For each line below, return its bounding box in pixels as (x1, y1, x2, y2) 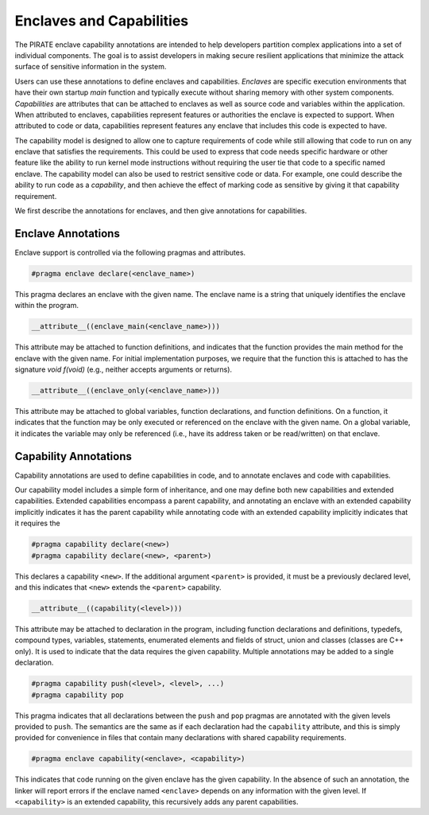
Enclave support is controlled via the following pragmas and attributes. (14, 248, 246, 257)
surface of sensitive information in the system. (14, 62, 167, 72)
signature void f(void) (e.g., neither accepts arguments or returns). (14, 365, 233, 374)
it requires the (14, 518, 60, 528)
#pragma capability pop (31, 690, 125, 700)
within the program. (14, 301, 79, 310)
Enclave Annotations (14, 227, 121, 240)
